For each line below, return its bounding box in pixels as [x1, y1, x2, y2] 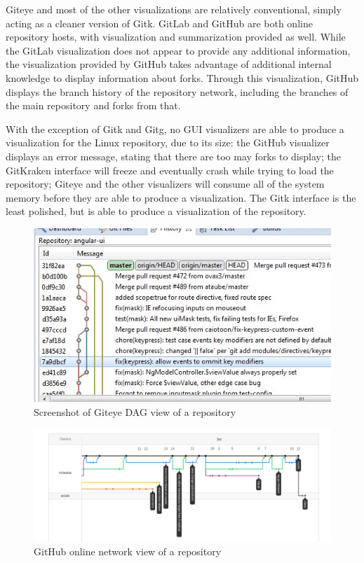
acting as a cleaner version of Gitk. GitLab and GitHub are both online [6, 15, 313, 30]
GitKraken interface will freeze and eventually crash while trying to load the [6, 162, 334, 177]
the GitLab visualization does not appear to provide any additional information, [6, 43, 351, 57]
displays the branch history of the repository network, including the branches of [6, 84, 349, 99]
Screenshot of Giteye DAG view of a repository [34, 404, 236, 419]
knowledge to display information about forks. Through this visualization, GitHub [6, 70, 359, 85]
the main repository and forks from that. [6, 98, 181, 113]
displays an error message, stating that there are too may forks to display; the [6, 148, 341, 163]
